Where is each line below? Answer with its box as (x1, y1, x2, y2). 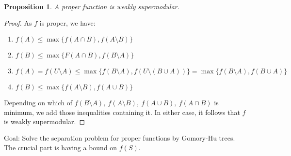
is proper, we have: (39, 17, 96, 28)
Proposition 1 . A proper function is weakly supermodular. (4, 1, 180, 11)
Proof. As (4, 17, 32, 28)
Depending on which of (4, 98, 72, 108)
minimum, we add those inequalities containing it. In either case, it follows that (4, 107, 240, 117)
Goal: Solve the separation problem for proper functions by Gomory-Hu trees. (4, 132, 235, 142)
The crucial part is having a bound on (4, 142, 117, 152)
